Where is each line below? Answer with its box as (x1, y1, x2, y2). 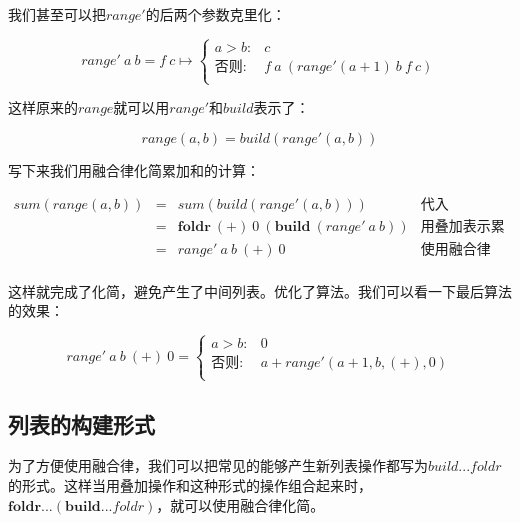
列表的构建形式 (8, 408, 155, 439)
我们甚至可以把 (8, 4, 106, 24)
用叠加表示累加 (420, 220, 505, 235)
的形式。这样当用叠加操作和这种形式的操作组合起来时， (8, 475, 372, 496)
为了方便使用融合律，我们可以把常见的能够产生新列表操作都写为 (8, 455, 428, 476)
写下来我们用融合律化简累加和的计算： (8, 159, 260, 180)
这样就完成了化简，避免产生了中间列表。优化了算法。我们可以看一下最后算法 (8, 280, 512, 301)
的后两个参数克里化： (145, 4, 286, 24)
